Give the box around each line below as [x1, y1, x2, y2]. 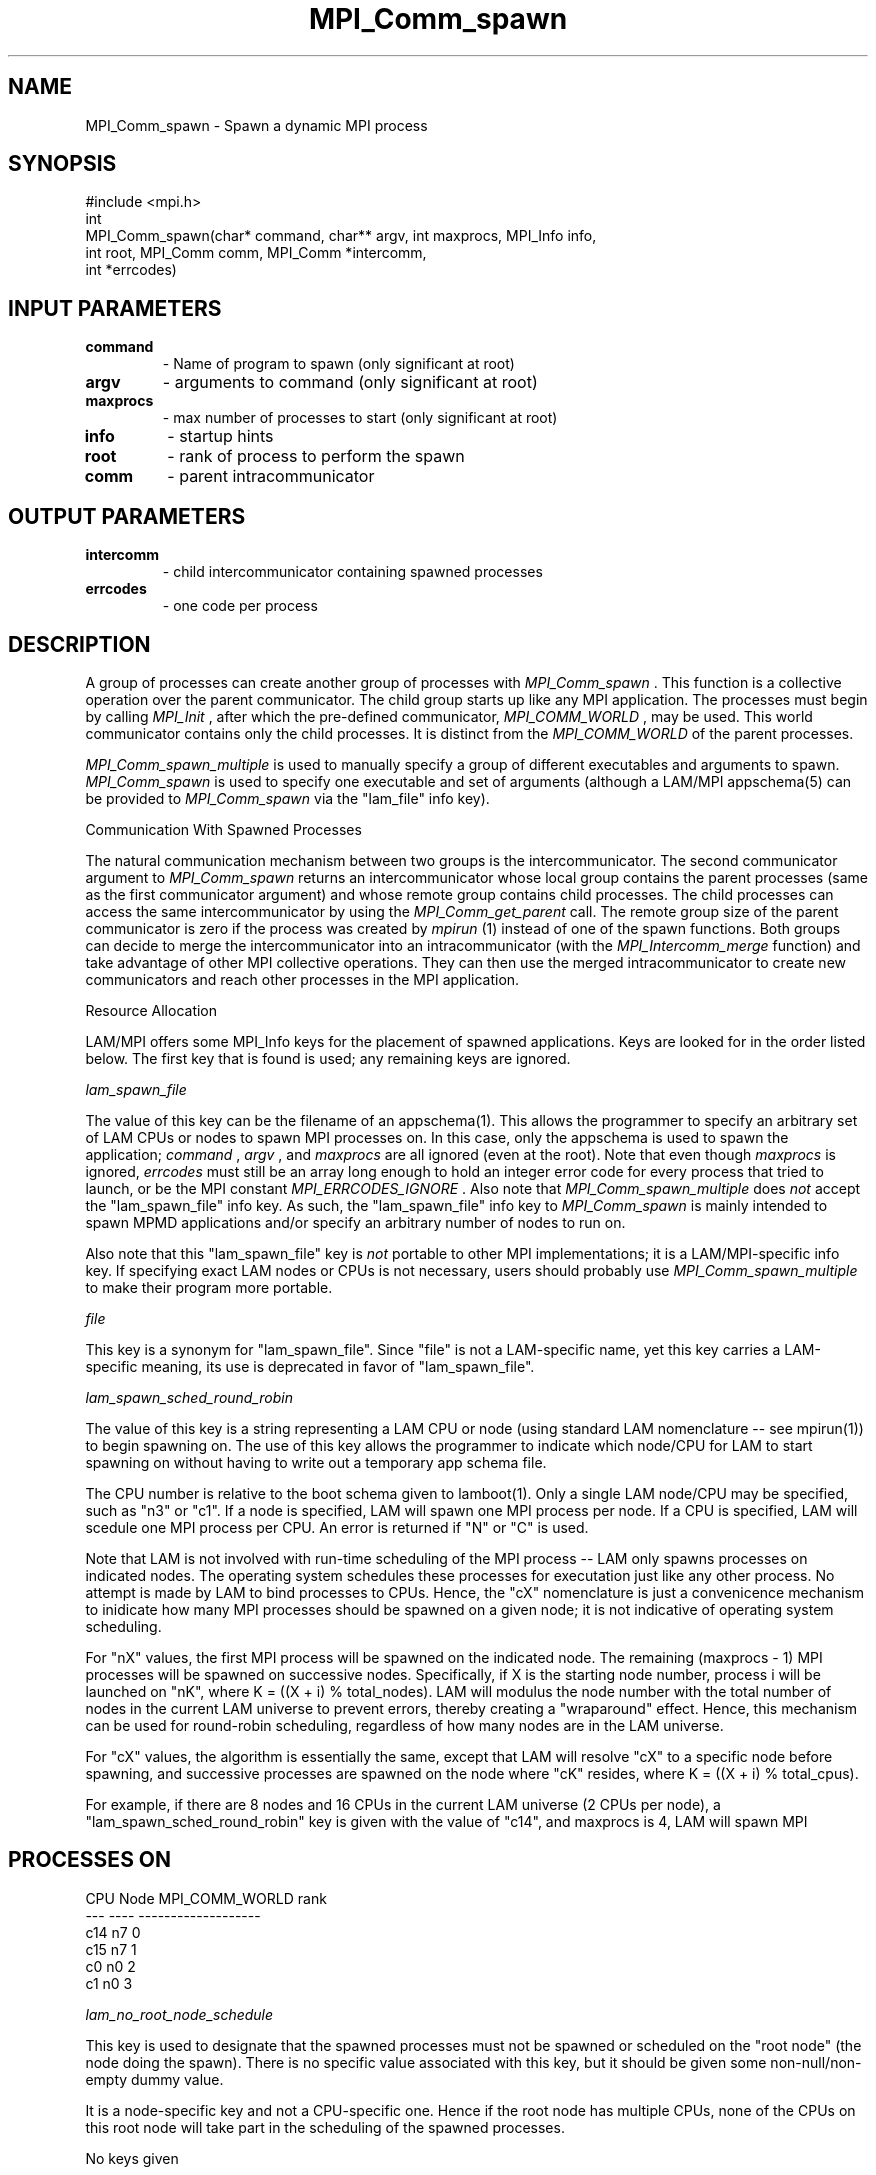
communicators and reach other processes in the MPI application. [85, 970, 520, 988]
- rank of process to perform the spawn [167, 446, 465, 467]
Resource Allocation [85, 1001, 218, 1019]
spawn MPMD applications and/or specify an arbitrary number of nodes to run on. [85, 1213, 626, 1231]
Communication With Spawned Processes [85, 820, 362, 838]
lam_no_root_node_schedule [85, 2005, 274, 2023]
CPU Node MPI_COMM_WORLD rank [85, 1889, 327, 1907]
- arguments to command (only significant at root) [162, 372, 538, 393]
